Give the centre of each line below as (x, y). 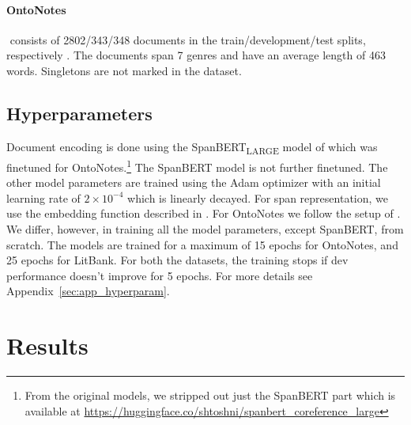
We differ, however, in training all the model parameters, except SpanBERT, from (205, 228)
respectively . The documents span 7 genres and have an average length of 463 (196, 55)
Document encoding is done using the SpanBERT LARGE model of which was (192, 147)
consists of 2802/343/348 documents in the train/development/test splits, (188, 39)
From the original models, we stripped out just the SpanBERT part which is (210, 395)
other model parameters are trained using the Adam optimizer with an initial (194, 182)
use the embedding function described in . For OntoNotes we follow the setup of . (204, 213)
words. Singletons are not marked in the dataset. (124, 70)
